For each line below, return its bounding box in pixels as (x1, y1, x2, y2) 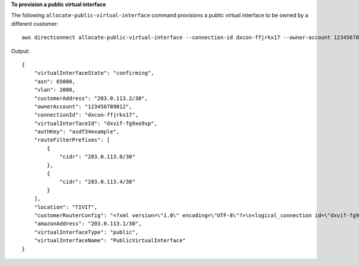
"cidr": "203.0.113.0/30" (59, 153, 136, 160)
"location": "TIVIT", (34, 203, 98, 211)
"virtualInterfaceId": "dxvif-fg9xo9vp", (34, 120, 158, 127)
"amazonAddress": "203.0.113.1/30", (34, 220, 142, 227)
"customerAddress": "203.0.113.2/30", (34, 95, 148, 102)
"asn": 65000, (34, 78, 76, 85)
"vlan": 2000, (34, 87, 76, 93)
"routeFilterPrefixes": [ (34, 136, 111, 144)
